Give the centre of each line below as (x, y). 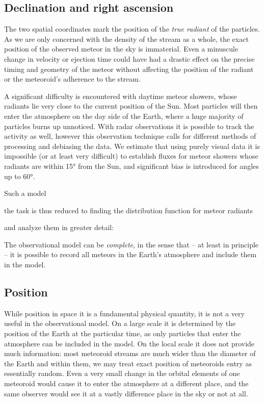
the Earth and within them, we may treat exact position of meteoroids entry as (128, 363)
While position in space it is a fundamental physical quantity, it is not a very (124, 313)
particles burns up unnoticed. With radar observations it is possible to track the (129, 126)
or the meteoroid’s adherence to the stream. (72, 79)
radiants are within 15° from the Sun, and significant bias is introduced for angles (131, 166)
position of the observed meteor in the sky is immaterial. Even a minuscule (121, 49)
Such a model (25, 193)
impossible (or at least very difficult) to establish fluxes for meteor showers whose (131, 156)
